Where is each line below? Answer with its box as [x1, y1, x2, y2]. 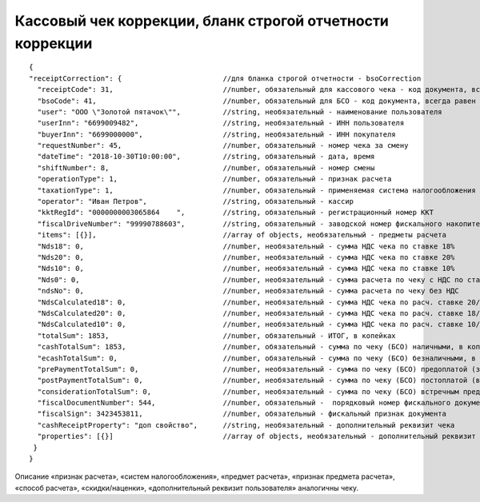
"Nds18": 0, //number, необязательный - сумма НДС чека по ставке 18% [37, 241, 455, 251]
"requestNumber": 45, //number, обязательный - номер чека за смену [37, 141, 409, 150]
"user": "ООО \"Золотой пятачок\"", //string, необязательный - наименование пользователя [37, 107, 443, 116]
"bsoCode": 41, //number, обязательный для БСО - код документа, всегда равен [37, 96, 476, 106]
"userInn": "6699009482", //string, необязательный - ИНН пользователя [37, 118, 405, 128]
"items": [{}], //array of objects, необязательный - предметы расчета [37, 230, 447, 240]
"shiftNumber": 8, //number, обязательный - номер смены [37, 163, 375, 172]
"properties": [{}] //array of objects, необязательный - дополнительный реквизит [37, 432, 476, 441]
